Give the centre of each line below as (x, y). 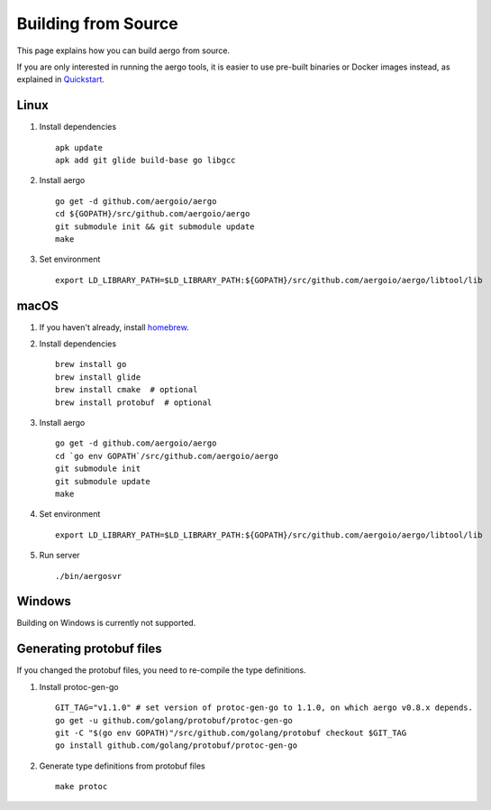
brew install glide (98, 377)
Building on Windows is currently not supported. (106, 623)
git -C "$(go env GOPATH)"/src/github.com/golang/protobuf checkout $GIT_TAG (231, 732)
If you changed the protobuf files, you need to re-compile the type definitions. (161, 670)
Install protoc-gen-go (79, 686)
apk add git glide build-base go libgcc (145, 161)
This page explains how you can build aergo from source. (123, 51)
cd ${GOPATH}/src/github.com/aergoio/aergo (153, 214)
